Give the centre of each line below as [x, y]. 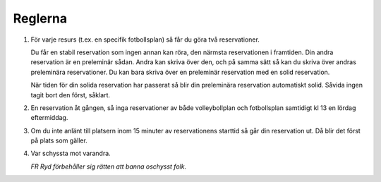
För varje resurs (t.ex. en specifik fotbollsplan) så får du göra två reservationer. [145, 40]
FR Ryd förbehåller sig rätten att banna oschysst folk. [109, 166]
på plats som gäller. [59, 140]
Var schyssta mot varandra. [71, 153]
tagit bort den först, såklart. [71, 95]
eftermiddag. [49, 118]
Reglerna [40, 18]
